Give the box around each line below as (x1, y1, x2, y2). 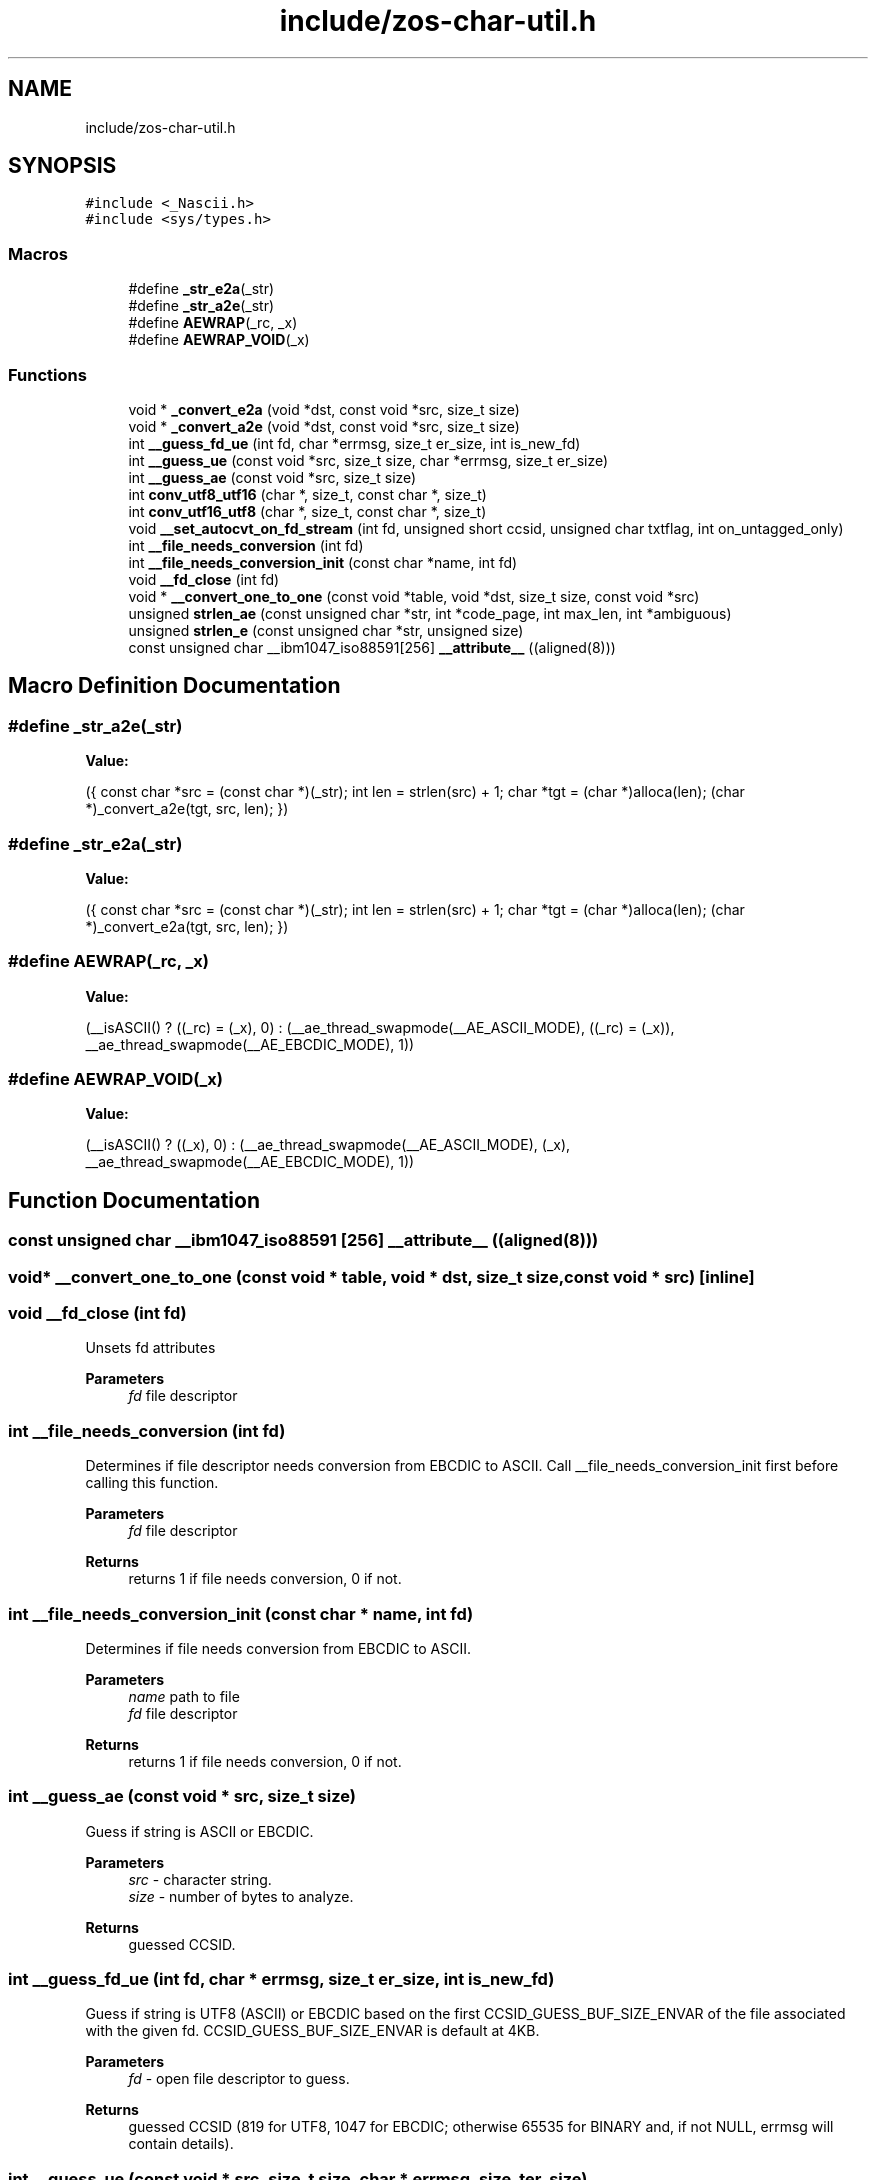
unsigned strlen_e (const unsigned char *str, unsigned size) (128, 621, 524, 639)
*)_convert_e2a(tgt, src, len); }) (85, 917, 289, 935)
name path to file (128, 1687, 240, 1705)
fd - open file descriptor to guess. (128, 2070, 350, 2088)
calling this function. (85, 1474, 219, 1492)
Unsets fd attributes (85, 1339, 216, 1357)
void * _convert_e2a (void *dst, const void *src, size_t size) (128, 400, 520, 418)
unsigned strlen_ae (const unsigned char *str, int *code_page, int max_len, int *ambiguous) (128, 604, 732, 622)
